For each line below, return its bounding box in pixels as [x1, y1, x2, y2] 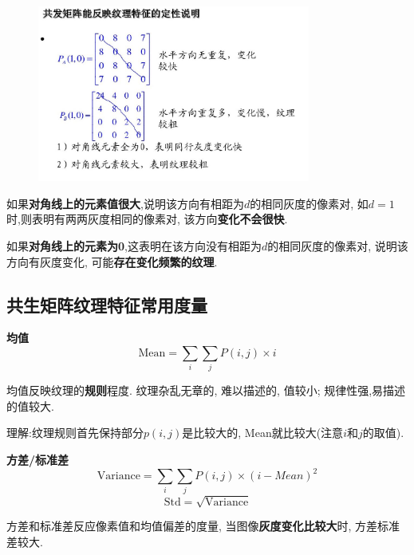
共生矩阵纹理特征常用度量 [6, 292, 207, 317]
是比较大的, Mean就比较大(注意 [182, 424, 344, 441]
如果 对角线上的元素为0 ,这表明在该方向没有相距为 [6, 237, 262, 254]
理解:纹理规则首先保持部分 [6, 424, 144, 441]
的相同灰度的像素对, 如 [250, 195, 369, 211]
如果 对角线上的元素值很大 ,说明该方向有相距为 [6, 195, 244, 211]
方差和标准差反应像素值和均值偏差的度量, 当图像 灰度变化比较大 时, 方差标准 [6, 518, 400, 534]
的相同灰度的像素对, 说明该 [267, 237, 408, 254]
